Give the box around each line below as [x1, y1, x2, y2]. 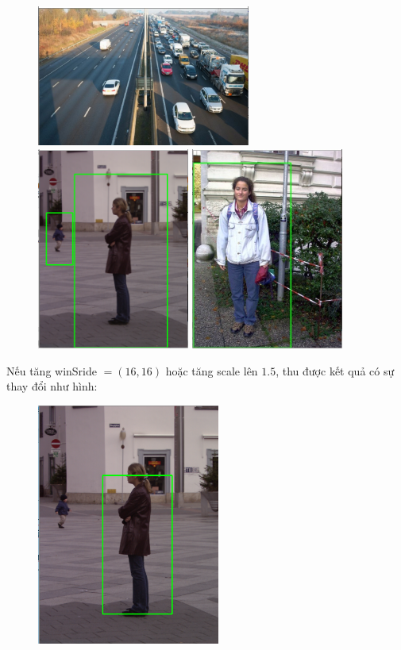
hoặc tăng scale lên [165, 362, 258, 379]
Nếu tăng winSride [6, 362, 98, 379]
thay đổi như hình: [6, 378, 98, 394]
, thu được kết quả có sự [276, 362, 395, 379]
